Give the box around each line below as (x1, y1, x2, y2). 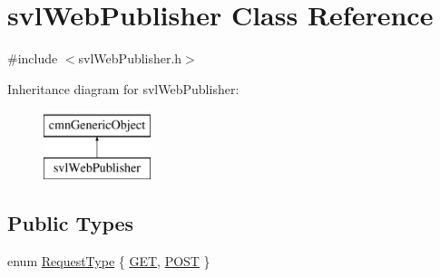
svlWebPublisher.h (78, 49, 182, 68)
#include (7, 49, 58, 68)
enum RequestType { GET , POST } (7, 251, 210, 270)
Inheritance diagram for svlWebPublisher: (7, 79, 240, 98)
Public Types (7, 208, 134, 236)
